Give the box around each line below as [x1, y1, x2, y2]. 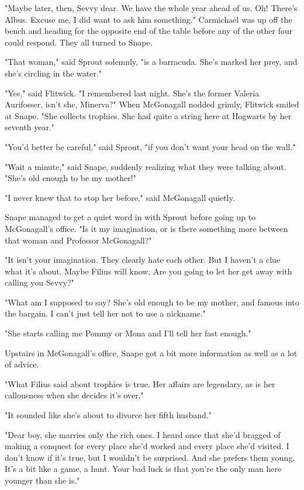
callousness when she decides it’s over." [5, 389, 144, 401]
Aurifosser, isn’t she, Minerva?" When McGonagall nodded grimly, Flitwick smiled [5, 98, 299, 110]
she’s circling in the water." [5, 67, 102, 79]
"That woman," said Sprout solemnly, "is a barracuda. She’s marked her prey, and [5, 55, 298, 68]
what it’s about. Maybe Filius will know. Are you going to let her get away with [5, 265, 292, 277]
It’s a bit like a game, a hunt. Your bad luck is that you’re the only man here [5, 463, 282, 475]
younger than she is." [5, 474, 80, 486]
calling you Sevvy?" [5, 276, 74, 289]
